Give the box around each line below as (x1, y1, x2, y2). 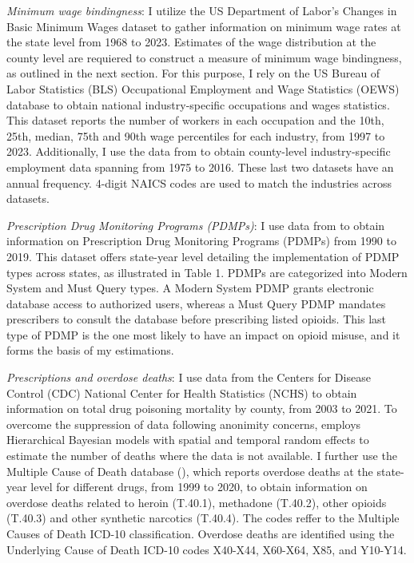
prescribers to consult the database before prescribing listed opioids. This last (6, 311, 386, 327)
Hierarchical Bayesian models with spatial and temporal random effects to (6, 431, 369, 448)
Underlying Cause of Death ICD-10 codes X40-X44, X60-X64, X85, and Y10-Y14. (6, 541, 407, 557)
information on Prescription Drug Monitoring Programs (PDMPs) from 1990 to (6, 232, 396, 249)
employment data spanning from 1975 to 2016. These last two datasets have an (6, 158, 394, 175)
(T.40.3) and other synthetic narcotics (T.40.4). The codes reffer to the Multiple (6, 509, 400, 526)
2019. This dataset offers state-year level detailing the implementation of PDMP (6, 248, 400, 264)
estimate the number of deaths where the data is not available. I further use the (6, 447, 397, 464)
